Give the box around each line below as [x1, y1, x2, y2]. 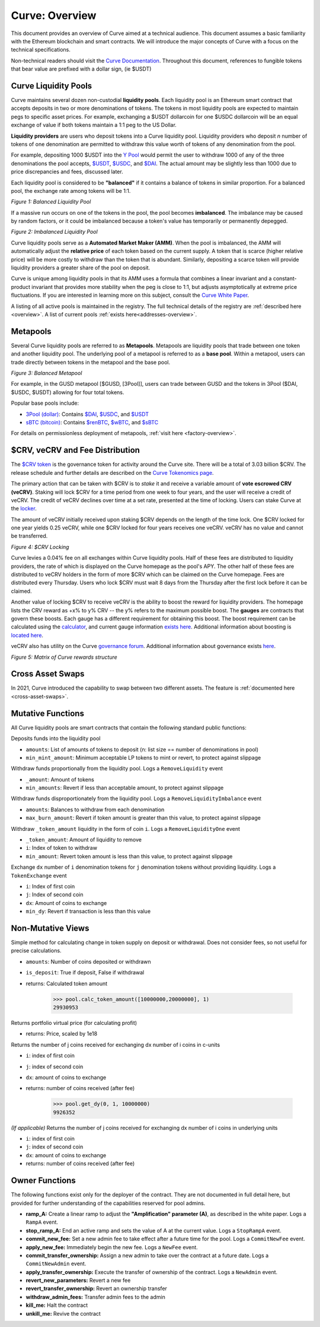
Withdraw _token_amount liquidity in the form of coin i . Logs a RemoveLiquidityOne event [11, 825, 240, 832]
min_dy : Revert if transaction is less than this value [25, 908, 151, 915]
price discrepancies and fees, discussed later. [11, 168, 124, 175]
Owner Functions [11, 1176, 76, 1186]
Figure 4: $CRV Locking [11, 543, 69, 550]
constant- [273, 275, 297, 282]
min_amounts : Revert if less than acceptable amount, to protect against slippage [25, 784, 224, 792]
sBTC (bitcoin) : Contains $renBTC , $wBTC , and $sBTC [25, 419, 159, 426]
